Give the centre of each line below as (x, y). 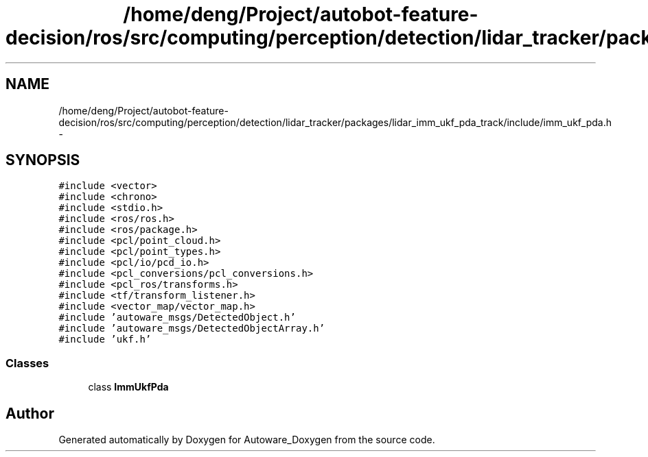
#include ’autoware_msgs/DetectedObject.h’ (177, 318)
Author (30, 413)
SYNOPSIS (43, 160)
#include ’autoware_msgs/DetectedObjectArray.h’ (192, 329)
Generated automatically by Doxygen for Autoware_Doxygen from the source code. (247, 440)
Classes (27, 363)
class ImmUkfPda (128, 387)
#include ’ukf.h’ (105, 339)
